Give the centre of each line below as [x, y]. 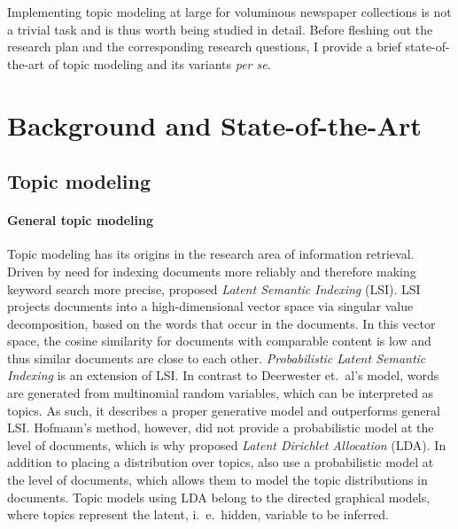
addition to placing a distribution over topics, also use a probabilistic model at [221, 462]
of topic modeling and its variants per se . [159, 63]
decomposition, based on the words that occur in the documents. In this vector [221, 323]
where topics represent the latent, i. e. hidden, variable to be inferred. [198, 514]
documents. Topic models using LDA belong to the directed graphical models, [219, 497]
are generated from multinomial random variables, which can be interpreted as [221, 393]
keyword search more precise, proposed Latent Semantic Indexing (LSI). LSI [214, 288]
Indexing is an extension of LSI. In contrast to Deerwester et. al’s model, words [223, 375]
